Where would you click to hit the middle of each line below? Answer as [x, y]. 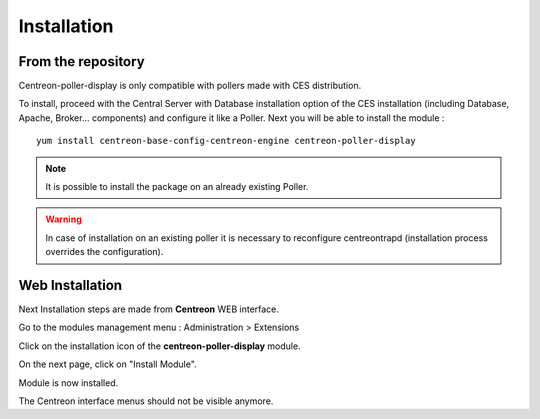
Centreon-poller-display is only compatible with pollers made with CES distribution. [190, 86]
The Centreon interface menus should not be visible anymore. [146, 401]
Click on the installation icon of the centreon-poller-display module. [159, 346]
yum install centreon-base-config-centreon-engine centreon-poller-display [226, 141]
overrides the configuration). [104, 252]
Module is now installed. [68, 382]
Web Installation [70, 285]
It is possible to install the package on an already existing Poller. [177, 187]
